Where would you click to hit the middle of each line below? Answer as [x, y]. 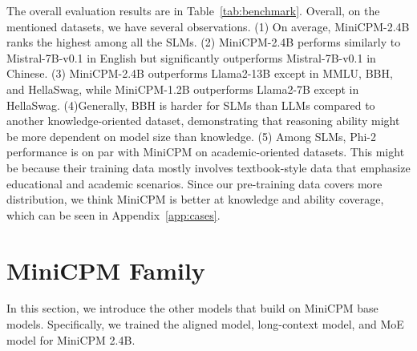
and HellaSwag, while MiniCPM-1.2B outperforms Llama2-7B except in [183, 89]
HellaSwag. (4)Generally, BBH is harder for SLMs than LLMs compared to [191, 105]
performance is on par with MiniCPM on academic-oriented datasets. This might [206, 152]
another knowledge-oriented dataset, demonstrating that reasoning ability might [203, 121]
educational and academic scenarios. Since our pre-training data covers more [194, 183]
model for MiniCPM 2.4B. [71, 339]
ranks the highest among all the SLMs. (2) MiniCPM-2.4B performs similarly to [204, 42]
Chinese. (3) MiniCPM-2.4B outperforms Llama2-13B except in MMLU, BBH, [200, 73]
